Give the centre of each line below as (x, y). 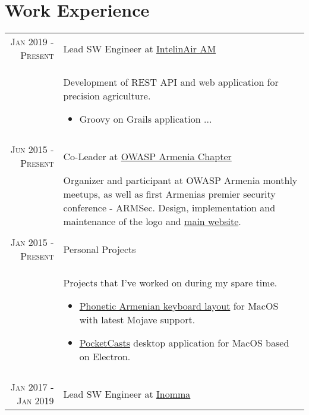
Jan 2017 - (32, 387)
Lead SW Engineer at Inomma (127, 394)
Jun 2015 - (32, 149)
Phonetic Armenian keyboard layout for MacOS (179, 306)
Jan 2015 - (32, 242)
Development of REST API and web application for (171, 82)
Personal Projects (100, 249)
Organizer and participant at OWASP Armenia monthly (180, 180)
